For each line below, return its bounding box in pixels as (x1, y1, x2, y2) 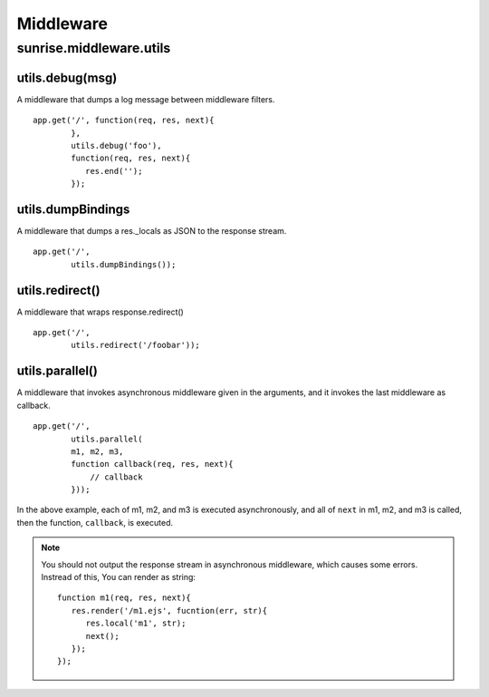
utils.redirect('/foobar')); (71, 340, 201, 351)
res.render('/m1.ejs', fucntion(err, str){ (71, 605, 267, 615)
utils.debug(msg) (16, 70, 118, 85)
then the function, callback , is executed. (16, 517, 174, 528)
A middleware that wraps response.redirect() (16, 306, 185, 317)
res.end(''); (84, 166, 143, 176)
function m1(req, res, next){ (57, 593, 192, 603)
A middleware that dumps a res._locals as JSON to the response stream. (16, 225, 287, 236)
